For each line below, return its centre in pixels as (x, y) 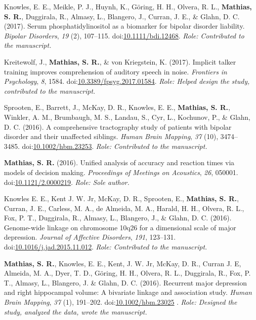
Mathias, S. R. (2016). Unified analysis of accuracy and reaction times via (119, 162)
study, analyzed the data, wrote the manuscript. (76, 311)
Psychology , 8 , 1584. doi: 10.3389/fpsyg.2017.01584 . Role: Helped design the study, (127, 81)
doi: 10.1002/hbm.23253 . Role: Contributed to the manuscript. (115, 146)
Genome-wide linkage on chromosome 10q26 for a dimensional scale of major (120, 227)
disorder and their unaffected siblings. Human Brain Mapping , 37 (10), (111, 136)
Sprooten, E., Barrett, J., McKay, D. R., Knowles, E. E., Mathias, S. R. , (117, 107)
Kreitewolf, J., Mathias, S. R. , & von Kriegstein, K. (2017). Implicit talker (120, 61)
